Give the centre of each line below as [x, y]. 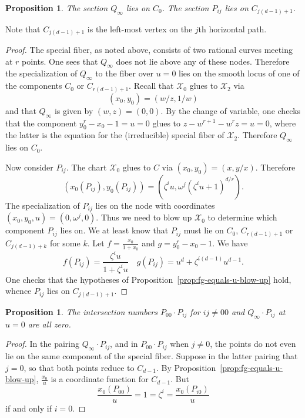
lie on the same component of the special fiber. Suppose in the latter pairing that [152, 356]
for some [65, 243]
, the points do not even [253, 344]
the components [34, 86]
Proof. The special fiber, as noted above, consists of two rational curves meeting [149, 50]
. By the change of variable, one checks [231, 110]
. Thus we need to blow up [144, 217]
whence [19, 291]
